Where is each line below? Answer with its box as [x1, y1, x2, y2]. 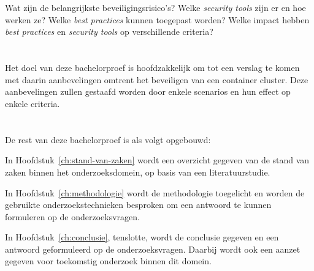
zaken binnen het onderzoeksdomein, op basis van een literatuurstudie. [5, 165, 270, 178]
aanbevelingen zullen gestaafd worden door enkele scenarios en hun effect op [5, 85, 291, 98]
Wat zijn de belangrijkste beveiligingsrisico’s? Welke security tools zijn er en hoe [5, 1, 306, 14]
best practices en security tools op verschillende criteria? [5, 25, 213, 38]
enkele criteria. [5, 97, 60, 110]
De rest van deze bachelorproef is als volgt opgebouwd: [5, 133, 211, 146]
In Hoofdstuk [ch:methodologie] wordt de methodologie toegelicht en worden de [5, 186, 305, 199]
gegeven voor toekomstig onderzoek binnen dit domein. [5, 254, 212, 267]
